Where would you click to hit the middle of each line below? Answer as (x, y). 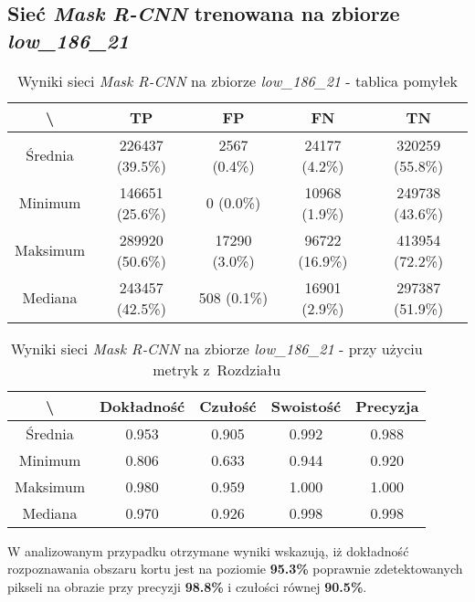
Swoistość (306, 406)
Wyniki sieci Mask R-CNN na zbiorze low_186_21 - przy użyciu (216, 348)
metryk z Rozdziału (217, 369)
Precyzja (387, 406)
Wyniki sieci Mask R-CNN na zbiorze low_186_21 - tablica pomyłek (237, 80)
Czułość (228, 406)
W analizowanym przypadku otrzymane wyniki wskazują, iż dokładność (208, 550)
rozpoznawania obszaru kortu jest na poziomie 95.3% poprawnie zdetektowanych (235, 569)
